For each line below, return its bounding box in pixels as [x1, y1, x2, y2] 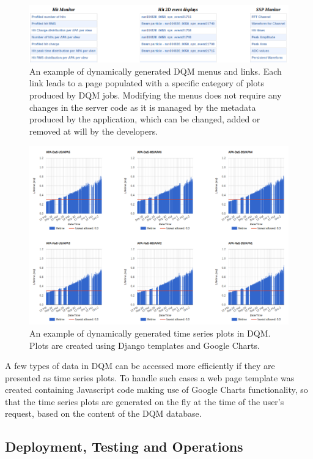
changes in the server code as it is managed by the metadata [29, 100, 256, 113]
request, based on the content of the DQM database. [5, 407, 202, 420]
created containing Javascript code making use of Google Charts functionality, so [5, 383, 308, 396]
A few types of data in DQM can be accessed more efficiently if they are [5, 359, 275, 372]
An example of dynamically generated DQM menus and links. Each [29, 64, 282, 77]
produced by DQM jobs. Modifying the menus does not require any [29, 89, 282, 102]
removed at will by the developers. [29, 124, 158, 137]
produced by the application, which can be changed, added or [29, 113, 260, 125]
